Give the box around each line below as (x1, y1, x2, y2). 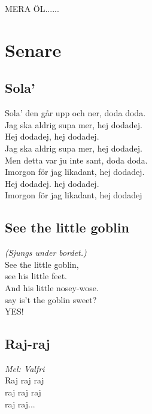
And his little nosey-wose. (5, 281, 99, 294)
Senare (5, 37, 62, 62)
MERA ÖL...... (5, 2, 59, 14)
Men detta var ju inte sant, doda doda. (5, 153, 148, 166)
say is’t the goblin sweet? (5, 293, 97, 306)
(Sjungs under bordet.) (5, 246, 87, 259)
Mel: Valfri (5, 362, 45, 374)
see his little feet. (5, 270, 67, 282)
